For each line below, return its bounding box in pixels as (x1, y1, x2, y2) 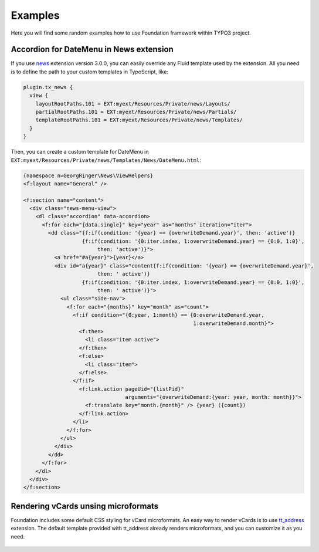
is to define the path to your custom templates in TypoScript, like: (11, 68, 168, 75)
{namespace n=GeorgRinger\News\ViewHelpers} (23, 172, 154, 179)
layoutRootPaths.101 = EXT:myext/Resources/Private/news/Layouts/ (35, 100, 231, 107)
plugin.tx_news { (23, 84, 73, 90)
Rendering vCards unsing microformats (11, 501, 159, 511)
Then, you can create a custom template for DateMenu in (11, 148, 149, 155)
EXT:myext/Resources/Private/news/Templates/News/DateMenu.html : (11, 156, 202, 164)
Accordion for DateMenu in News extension (11, 45, 174, 55)
